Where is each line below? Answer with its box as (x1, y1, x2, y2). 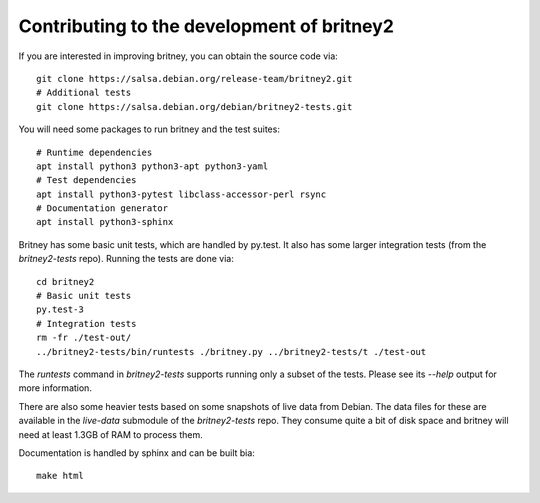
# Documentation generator (36, 203, 169, 214)
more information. (18, 382, 92, 394)
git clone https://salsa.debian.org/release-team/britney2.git (36, 73, 353, 84)
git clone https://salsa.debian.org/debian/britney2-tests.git (36, 101, 353, 112)
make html (36, 470, 84, 482)
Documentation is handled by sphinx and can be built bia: (18, 446, 255, 459)
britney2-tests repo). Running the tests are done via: (18, 253, 234, 265)
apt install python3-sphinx (36, 216, 174, 228)
